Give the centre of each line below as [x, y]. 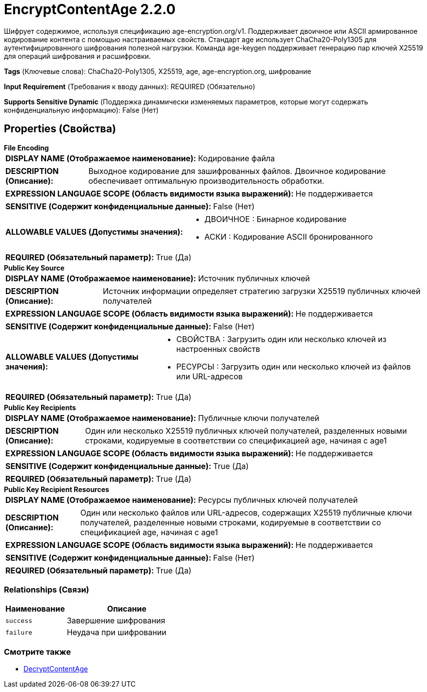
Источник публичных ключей [254, 278]
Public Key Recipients [40, 407]
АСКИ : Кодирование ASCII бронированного [289, 236]
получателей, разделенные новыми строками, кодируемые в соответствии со [231, 522]
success [19, 620]
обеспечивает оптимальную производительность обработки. [206, 181]
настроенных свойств [218, 349]
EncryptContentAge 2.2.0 [90, 9]
